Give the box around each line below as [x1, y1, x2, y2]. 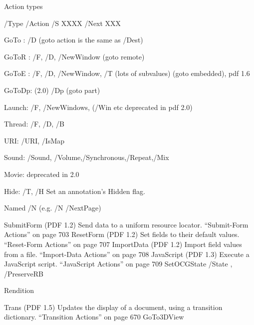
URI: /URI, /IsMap [4, 135, 65, 145]
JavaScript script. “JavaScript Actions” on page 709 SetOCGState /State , [4, 258, 233, 269]
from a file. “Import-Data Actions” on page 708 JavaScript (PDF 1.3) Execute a [4, 248, 250, 259]
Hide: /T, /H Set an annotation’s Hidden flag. [4, 185, 145, 196]
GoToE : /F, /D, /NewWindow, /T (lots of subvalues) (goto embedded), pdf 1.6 [4, 68, 250, 78]
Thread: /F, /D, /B [4, 118, 64, 129]
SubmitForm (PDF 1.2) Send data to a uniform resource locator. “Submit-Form [4, 219, 249, 229]
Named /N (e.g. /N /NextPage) [4, 202, 101, 213]
